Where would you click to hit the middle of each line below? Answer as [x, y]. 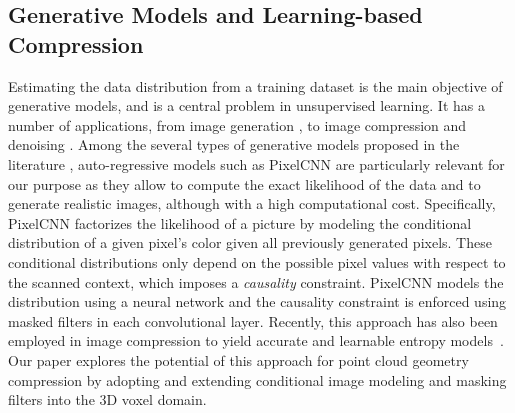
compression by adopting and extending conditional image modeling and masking [257, 379]
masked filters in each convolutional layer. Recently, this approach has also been [253, 320]
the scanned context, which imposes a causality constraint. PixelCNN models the [256, 281]
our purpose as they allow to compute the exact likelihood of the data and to [244, 183]
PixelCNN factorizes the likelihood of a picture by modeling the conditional [240, 222]
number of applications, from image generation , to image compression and [237, 124]
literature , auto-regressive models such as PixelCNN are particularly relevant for [256, 163]
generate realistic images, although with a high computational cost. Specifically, [252, 203]
